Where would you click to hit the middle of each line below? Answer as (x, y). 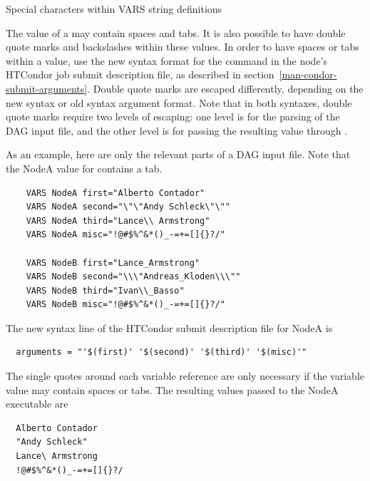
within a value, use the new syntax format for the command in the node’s (167, 60)
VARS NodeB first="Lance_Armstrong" (113, 263)
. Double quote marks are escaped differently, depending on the (225, 88)
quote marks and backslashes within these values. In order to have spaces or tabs (183, 47)
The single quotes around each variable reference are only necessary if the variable (185, 376)
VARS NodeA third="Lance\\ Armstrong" (118, 221)
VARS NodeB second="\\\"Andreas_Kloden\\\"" (133, 277)
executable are (37, 404)
